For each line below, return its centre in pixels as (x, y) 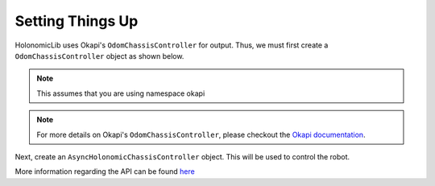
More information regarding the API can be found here (105, 172)
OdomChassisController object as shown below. (99, 56)
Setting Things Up (77, 21)
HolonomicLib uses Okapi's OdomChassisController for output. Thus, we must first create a (172, 45)
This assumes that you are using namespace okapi (121, 93)
